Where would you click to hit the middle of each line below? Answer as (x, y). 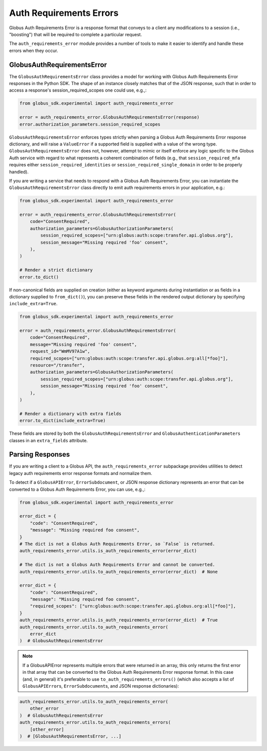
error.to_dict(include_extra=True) (63, 421)
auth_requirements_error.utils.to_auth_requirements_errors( (95, 723)
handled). (19, 172)
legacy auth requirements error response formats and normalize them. (81, 473)
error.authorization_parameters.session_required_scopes (90, 124)
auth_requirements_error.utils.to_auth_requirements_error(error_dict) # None (119, 572)
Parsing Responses (40, 454)
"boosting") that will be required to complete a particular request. (76, 34)
